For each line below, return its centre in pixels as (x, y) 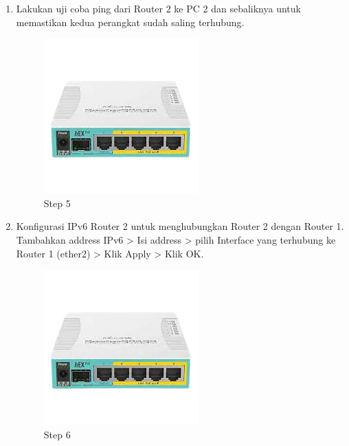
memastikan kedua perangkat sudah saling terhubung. (130, 22)
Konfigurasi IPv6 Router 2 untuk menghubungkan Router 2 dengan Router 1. (180, 226)
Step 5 (57, 203)
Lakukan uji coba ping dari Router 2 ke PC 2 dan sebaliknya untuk (158, 8)
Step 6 (57, 434)
